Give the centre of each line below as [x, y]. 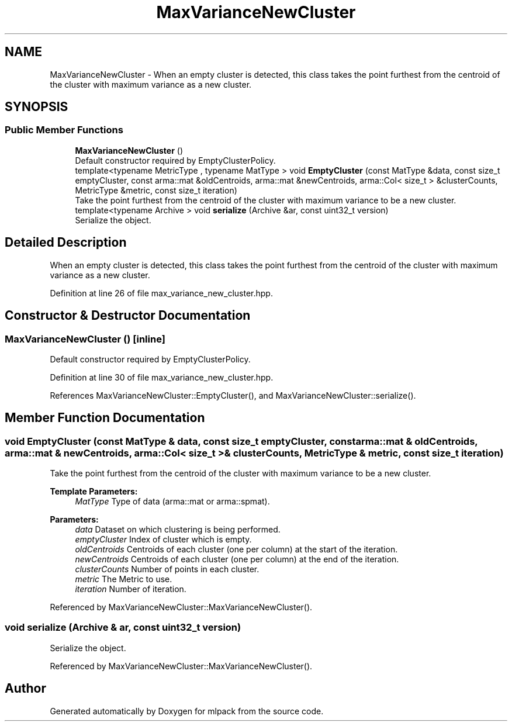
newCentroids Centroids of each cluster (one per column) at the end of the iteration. [237, 559]
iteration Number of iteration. [131, 589]
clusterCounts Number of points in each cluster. [167, 569]
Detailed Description [66, 243]
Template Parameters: [94, 492]
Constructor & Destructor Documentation [128, 316]
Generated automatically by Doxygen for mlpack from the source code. [187, 711]
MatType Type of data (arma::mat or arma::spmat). [172, 502]
